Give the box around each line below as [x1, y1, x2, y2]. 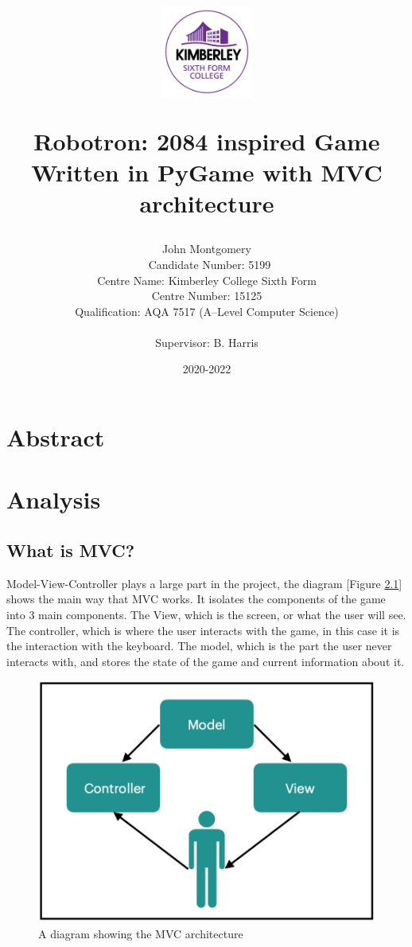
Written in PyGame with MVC [31, 155, 383, 188]
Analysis [6, 483, 101, 516]
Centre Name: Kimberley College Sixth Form [97, 271, 317, 288]
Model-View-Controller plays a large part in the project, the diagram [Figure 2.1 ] [6, 575, 402, 591]
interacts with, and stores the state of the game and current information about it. [6, 653, 405, 669]
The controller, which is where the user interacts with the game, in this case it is [6, 622, 400, 638]
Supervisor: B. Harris [155, 333, 258, 350]
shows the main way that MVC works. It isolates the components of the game [6, 590, 386, 607]
